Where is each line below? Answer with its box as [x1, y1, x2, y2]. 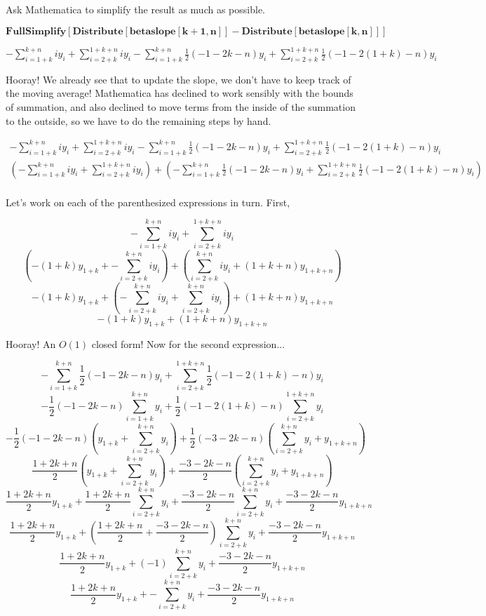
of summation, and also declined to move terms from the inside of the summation [6, 100, 356, 114]
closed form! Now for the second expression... [91, 336, 285, 351]
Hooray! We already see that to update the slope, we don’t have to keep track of [6, 72, 351, 86]
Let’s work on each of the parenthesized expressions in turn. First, [6, 194, 290, 209]
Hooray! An [6, 336, 56, 351]
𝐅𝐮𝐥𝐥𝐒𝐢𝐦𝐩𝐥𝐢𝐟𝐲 [6, 26, 67, 36]
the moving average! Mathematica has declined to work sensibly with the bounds [6, 86, 353, 100]
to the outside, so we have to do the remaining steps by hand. [6, 113, 271, 128]
